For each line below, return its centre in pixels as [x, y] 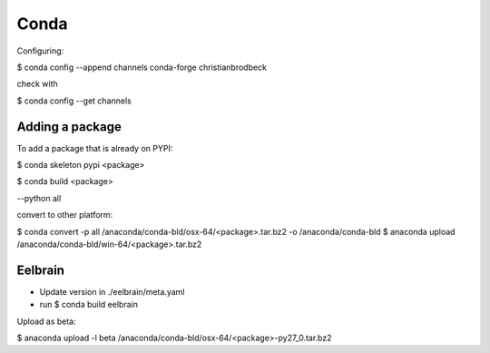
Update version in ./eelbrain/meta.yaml [112, 291]
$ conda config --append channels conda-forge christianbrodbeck [142, 67]
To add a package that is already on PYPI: [95, 148]
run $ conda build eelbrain [88, 305]
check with [37, 84]
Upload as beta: [46, 321]
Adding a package [69, 127]
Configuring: [40, 51]
